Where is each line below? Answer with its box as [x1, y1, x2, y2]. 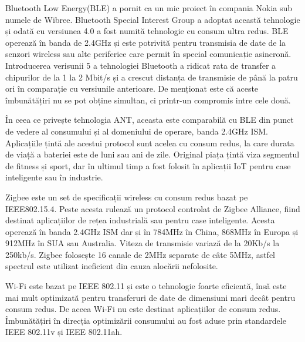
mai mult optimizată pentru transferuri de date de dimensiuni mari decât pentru [5, 291, 296, 303]
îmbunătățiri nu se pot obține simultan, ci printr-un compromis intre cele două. [5, 93, 291, 106]
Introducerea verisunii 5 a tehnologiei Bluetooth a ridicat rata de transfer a [5, 59, 276, 71]
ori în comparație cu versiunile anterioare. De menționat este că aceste [5, 82, 259, 95]
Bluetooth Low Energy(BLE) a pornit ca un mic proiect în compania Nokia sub [5, 2, 293, 14]
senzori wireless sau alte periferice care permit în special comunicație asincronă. [5, 48, 292, 60]
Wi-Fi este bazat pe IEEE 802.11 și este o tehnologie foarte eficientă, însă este [5, 280, 287, 292]
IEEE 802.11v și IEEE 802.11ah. [5, 326, 123, 338]
